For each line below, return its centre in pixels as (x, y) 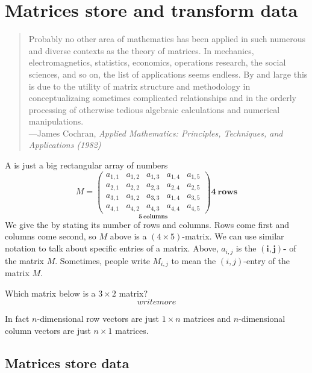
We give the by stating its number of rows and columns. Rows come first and (147, 224)
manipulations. (56, 121)
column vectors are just (48, 330)
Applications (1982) (65, 145)
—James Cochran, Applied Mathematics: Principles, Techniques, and (156, 133)
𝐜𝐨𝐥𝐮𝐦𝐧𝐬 (156, 217)
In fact (17, 319)
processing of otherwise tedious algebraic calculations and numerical (154, 109)
